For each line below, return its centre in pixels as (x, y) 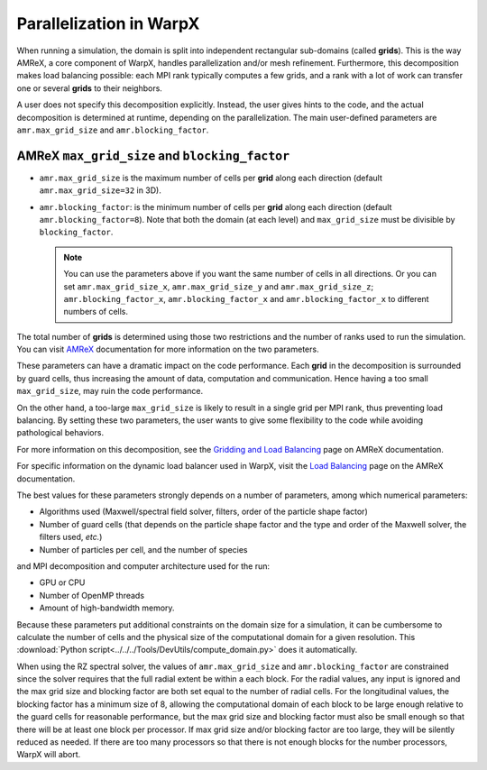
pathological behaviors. (60, 433)
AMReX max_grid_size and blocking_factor (153, 156)
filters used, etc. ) (71, 537)
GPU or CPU (62, 582)
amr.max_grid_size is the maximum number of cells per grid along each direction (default (211, 178)
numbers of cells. (96, 312)
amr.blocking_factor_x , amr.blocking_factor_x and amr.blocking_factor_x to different (246, 298)
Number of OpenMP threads (92, 595)
